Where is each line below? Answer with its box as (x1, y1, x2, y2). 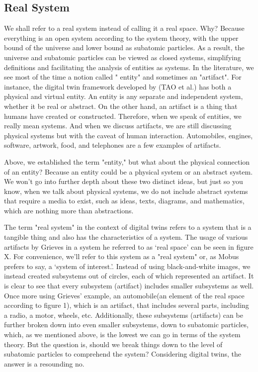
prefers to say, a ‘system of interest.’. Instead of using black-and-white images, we (4, 261, 251, 271)
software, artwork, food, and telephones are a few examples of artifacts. (4, 140, 221, 150)
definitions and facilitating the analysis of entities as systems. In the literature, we (4, 62, 254, 72)
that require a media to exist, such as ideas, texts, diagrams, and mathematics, (4, 195, 245, 206)
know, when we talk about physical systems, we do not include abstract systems (4, 186, 248, 196)
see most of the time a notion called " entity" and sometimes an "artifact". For (4, 72, 242, 82)
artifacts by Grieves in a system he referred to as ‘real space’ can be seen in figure (4, 241, 254, 252)
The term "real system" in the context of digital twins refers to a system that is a (4, 222, 252, 232)
